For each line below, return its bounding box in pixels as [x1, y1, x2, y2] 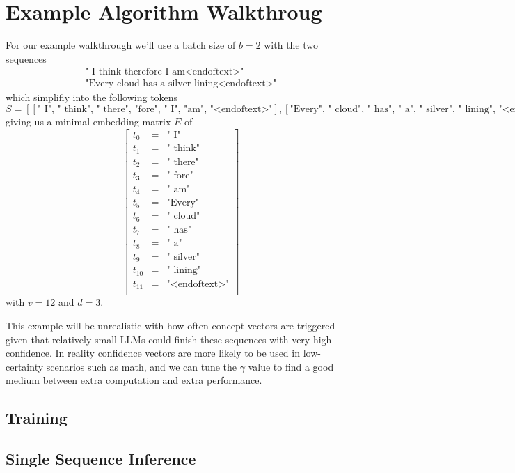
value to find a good [248, 359, 334, 373]
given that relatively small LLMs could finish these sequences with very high [6, 332, 332, 346]
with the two [264, 38, 319, 52]
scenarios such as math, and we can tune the [46, 359, 237, 373]
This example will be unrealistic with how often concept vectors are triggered [6, 318, 335, 332]
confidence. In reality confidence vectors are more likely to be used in [6, 346, 300, 360]
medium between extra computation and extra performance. [6, 373, 262, 387]
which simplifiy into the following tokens [6, 90, 178, 104]
